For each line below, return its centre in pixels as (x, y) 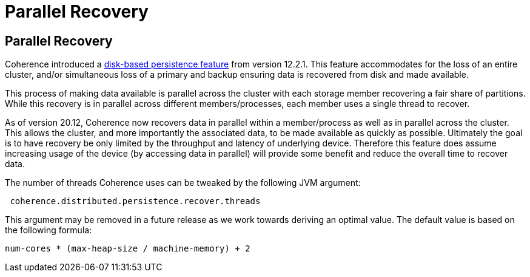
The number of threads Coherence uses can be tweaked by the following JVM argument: (183, 183)
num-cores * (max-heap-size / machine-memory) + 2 (128, 249)
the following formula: (49, 230)
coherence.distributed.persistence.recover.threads (135, 201)
